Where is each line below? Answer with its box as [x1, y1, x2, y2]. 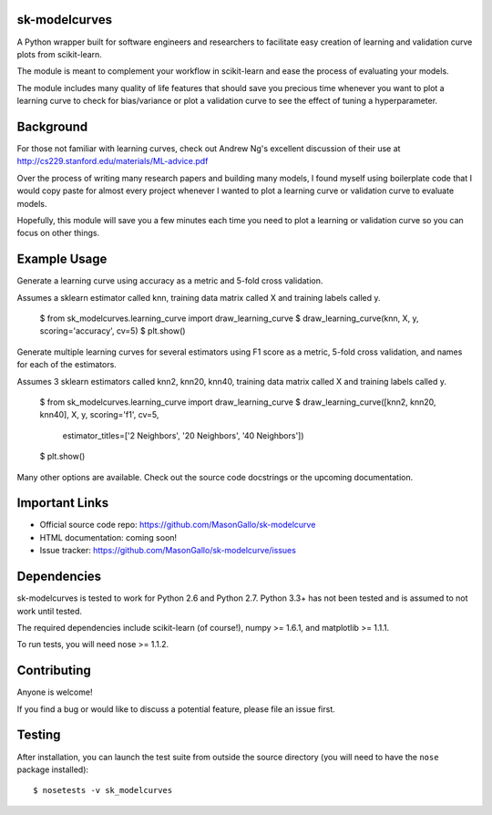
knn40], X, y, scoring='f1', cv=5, [39, 409, 159, 420]
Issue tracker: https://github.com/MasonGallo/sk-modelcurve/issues [39, 545, 296, 556]
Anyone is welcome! [16, 686, 93, 697]
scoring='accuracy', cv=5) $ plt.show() [39, 325, 186, 336]
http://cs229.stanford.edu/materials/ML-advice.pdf [16, 156, 209, 167]
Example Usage [16, 252, 108, 267]
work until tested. [16, 605, 82, 616]
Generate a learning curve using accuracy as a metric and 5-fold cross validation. [16, 275, 323, 286]
